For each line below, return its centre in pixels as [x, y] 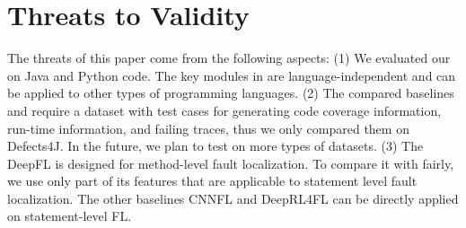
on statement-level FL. [70, 216]
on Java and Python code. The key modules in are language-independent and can [232, 75]
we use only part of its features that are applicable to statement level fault [212, 181]
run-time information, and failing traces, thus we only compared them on [208, 128]
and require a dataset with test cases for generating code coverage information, [224, 110]
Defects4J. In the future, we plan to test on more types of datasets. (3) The [215, 146]
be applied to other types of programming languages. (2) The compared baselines [231, 93]
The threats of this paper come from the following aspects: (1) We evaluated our [229, 58]
